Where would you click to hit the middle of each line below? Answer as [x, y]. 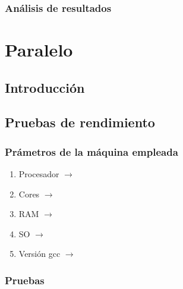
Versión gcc [40, 254]
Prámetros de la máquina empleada [91, 151]
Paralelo [39, 50]
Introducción [45, 87]
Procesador [39, 174]
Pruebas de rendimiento [80, 122]
